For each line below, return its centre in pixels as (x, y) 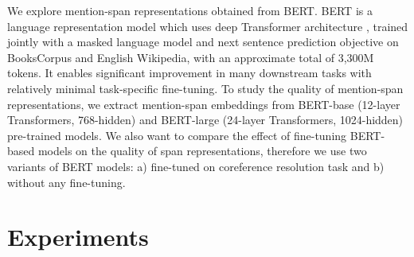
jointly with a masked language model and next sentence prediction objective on (203, 42)
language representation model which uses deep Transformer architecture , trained (208, 26)
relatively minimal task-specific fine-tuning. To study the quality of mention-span (205, 88)
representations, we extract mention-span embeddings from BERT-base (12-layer (204, 104)
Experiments (78, 237)
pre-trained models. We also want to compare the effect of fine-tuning (177, 135)
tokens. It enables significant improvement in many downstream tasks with (189, 73)
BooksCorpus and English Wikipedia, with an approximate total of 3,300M (191, 57)
